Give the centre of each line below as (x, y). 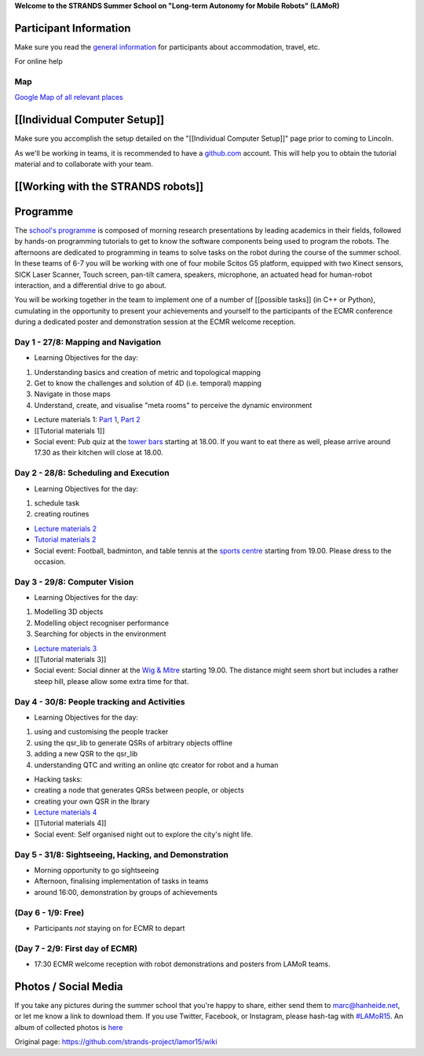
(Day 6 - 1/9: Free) (49, 912)
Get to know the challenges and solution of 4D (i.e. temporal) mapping (148, 383)
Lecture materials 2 (66, 528)
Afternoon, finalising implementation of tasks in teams (121, 881)
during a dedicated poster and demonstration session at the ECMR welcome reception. (155, 322)
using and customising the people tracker (101, 732)
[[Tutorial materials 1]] (69, 430)
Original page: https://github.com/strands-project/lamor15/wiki (116, 1042)
